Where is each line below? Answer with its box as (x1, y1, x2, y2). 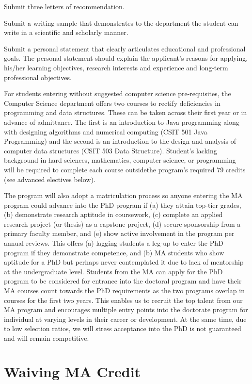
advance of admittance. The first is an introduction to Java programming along (4, 117, 239, 127)
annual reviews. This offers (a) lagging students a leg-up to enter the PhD (4, 238, 223, 248)
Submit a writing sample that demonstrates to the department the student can (4, 17, 238, 28)
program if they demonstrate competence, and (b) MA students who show (4, 247, 224, 257)
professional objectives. (4, 72, 72, 82)
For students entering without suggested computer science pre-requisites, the (4, 88, 231, 99)
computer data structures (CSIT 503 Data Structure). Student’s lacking (4, 145, 217, 155)
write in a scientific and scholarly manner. (4, 27, 128, 37)
